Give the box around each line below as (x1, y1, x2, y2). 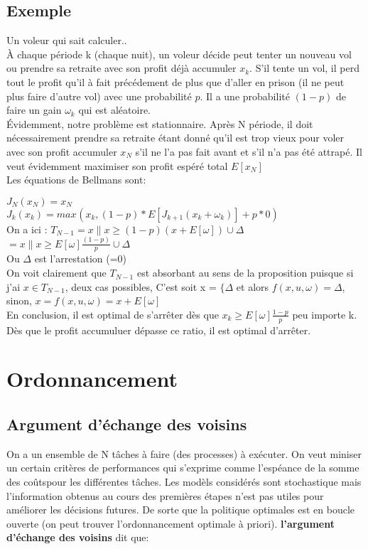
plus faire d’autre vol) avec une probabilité (6, 88, 192, 103)
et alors (236, 279, 269, 294)
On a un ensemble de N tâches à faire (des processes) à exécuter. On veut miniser (6, 446, 362, 461)
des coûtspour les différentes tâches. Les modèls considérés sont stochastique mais (6, 474, 362, 489)
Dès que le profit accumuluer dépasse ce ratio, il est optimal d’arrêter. (6, 322, 311, 337)
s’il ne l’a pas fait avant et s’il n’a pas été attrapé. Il (135, 144, 362, 159)
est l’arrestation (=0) (34, 251, 127, 266)
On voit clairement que (6, 265, 107, 280)
